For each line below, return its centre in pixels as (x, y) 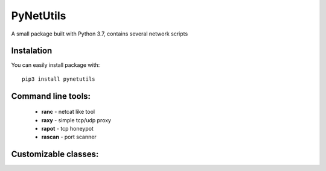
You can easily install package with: (56, 65)
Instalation (32, 51)
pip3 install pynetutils (59, 79)
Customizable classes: (55, 154)
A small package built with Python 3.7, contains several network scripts (100, 34)
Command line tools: (51, 96)
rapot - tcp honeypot (67, 129)
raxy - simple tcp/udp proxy (76, 120)
